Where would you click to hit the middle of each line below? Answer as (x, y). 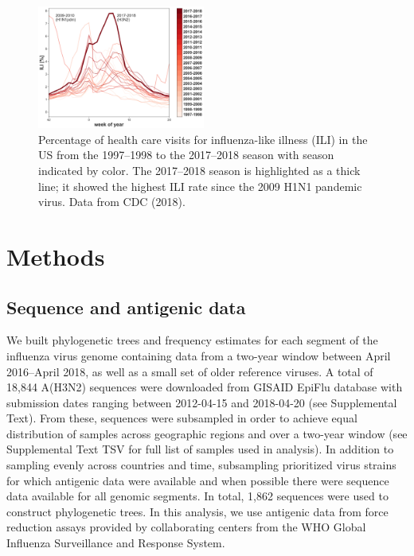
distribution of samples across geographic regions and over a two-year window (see (207, 433)
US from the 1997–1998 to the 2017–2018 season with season (186, 155)
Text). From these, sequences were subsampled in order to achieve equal (182, 418)
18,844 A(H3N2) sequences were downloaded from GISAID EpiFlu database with (205, 387)
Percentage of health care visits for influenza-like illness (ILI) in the (203, 139)
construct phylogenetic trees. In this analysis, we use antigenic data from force (197, 511)
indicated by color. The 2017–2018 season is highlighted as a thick (199, 170)
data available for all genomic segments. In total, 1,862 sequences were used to (197, 496)
